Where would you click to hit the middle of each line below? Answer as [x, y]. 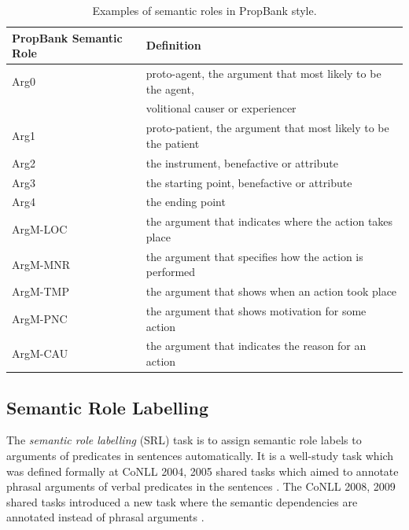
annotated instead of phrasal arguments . [105, 517]
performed [171, 272]
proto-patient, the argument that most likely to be [267, 128]
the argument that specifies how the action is [254, 256]
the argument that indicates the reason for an [256, 346]
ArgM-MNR [41, 264]
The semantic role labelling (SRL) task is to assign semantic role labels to [184, 440]
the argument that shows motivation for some [256, 311]
